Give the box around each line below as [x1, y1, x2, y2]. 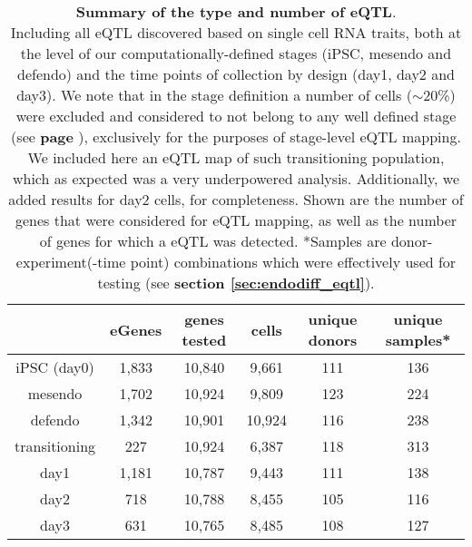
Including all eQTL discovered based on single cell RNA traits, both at [10, 22, 462, 43]
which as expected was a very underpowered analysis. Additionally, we [12, 168, 460, 189]
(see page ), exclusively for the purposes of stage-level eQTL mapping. [11, 126, 461, 147]
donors [308, 329, 358, 350]
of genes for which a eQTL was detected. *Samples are [39, 230, 387, 251]
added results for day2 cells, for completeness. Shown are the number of [8, 189, 464, 210]
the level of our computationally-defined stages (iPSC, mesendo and [20, 43, 452, 63]
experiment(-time [15, 251, 126, 272]
